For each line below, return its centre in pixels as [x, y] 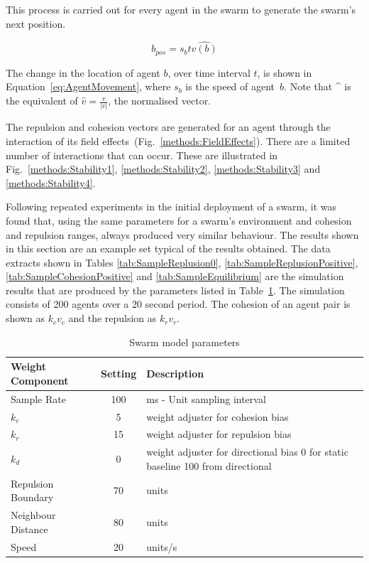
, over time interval [209, 72]
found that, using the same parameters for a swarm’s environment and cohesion [179, 220]
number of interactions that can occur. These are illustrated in [142, 155]
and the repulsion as [112, 318]
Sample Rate [38, 398]
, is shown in [285, 72]
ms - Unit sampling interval [206, 398]
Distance [29, 529]
